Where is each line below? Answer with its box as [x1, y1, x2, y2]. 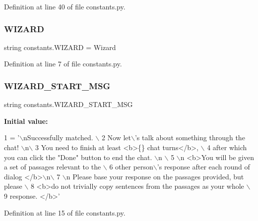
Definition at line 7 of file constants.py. [4, 58, 122, 69]
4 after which [207, 142, 247, 152]
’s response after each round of [157, 162, 250, 172]
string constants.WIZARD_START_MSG [4, 99, 133, 110]
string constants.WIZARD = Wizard [4, 42, 116, 52]
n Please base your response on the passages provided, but [66, 171, 244, 181]
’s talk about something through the [134, 132, 245, 143]
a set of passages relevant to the [4, 162, 101, 172]
